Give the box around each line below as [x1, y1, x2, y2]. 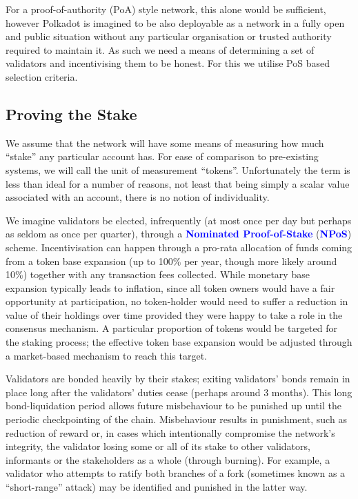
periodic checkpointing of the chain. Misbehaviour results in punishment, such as [6, 412, 347, 427]
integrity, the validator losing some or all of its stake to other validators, [6, 439, 310, 453]
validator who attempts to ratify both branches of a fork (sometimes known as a [6, 466, 346, 480]
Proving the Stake [6, 103, 137, 124]
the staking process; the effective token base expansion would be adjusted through [6, 335, 352, 349]
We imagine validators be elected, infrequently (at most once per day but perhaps [6, 213, 352, 227]
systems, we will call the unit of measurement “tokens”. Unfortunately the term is [6, 162, 350, 177]
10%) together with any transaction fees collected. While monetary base [6, 267, 310, 282]
